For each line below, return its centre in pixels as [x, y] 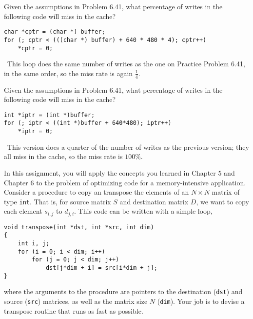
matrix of [226, 192]
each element [23, 211]
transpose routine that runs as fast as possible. [74, 310]
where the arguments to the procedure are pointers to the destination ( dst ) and [123, 291]
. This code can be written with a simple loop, [143, 211]
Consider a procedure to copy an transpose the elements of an [97, 192]
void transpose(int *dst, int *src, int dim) [79, 227]
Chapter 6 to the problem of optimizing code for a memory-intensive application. [125, 182]
